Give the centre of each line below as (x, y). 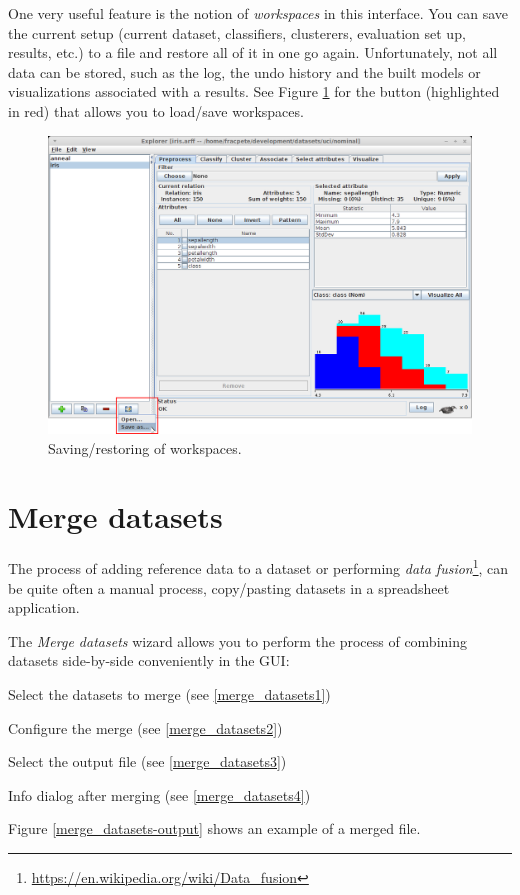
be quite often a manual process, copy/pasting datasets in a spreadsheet (229, 587)
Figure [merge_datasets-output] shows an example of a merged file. (214, 828)
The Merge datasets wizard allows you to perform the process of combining (238, 640)
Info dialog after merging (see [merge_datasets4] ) (159, 794)
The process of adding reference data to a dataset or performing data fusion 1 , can (258, 567)
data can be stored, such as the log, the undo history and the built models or (244, 71)
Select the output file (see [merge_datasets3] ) (147, 761)
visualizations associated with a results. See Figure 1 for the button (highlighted (254, 91)
